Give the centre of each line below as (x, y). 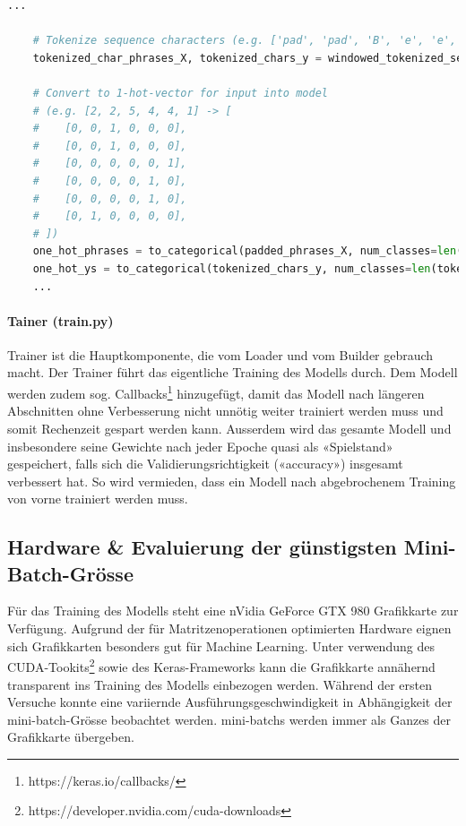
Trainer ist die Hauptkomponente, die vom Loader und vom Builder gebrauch (220, 354)
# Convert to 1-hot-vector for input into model (180, 93)
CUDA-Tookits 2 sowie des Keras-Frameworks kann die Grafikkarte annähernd (221, 665)
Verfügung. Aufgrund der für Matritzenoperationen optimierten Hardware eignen (229, 628)
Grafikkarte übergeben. (71, 737)
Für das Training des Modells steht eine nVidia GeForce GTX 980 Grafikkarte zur (233, 611)
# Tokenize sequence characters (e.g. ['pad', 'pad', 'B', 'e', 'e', (245, 41)
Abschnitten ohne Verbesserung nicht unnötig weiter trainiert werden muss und (225, 411)
